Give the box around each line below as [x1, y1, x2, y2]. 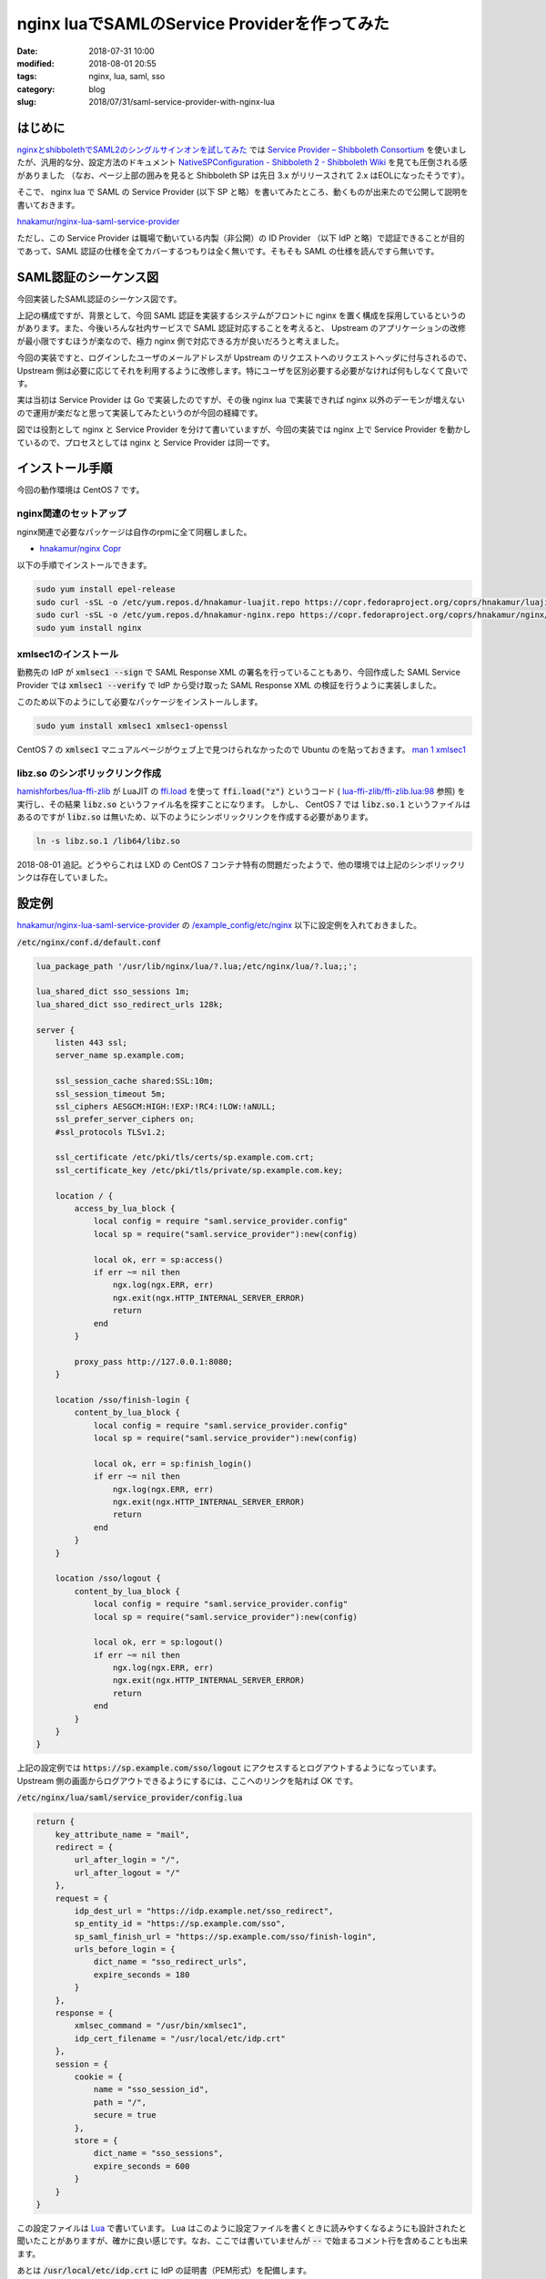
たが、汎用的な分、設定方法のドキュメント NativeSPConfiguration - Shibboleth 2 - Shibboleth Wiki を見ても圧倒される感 [16, 157, 468, 168]
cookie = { [74, 2071, 123, 2082]
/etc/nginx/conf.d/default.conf [16, 937, 161, 947]
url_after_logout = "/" [74, 1867, 181, 1878]
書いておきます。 [16, 199, 80, 210]
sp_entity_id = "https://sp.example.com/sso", [74, 1919, 286, 1929]
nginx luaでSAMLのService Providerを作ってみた [16, 14, 390, 34]
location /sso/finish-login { [55, 1395, 190, 1405]
